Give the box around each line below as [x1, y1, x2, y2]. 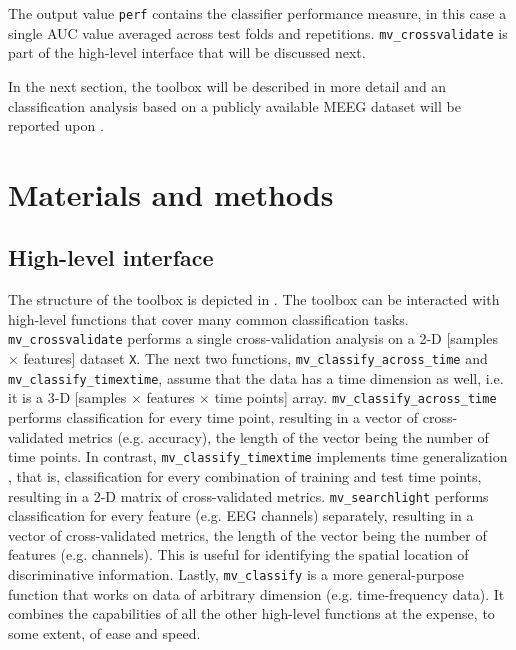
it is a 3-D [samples [8, 387, 127, 408]
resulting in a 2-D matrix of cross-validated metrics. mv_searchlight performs [8, 485, 489, 506]
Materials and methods [8, 173, 334, 214]
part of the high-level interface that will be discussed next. [8, 42, 366, 63]
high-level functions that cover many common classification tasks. [8, 308, 409, 329]
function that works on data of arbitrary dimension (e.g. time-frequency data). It [8, 583, 505, 604]
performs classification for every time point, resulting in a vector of [8, 407, 419, 428]
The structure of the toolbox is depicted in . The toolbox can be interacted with [8, 289, 500, 310]
